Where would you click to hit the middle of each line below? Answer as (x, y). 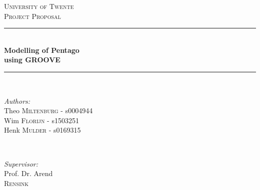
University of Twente (39, 6)
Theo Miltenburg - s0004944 (48, 110)
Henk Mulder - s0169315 (42, 130)
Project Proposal (32, 16)
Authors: (17, 100)
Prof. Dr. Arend (28, 173)
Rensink (16, 183)
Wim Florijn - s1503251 (41, 120)
